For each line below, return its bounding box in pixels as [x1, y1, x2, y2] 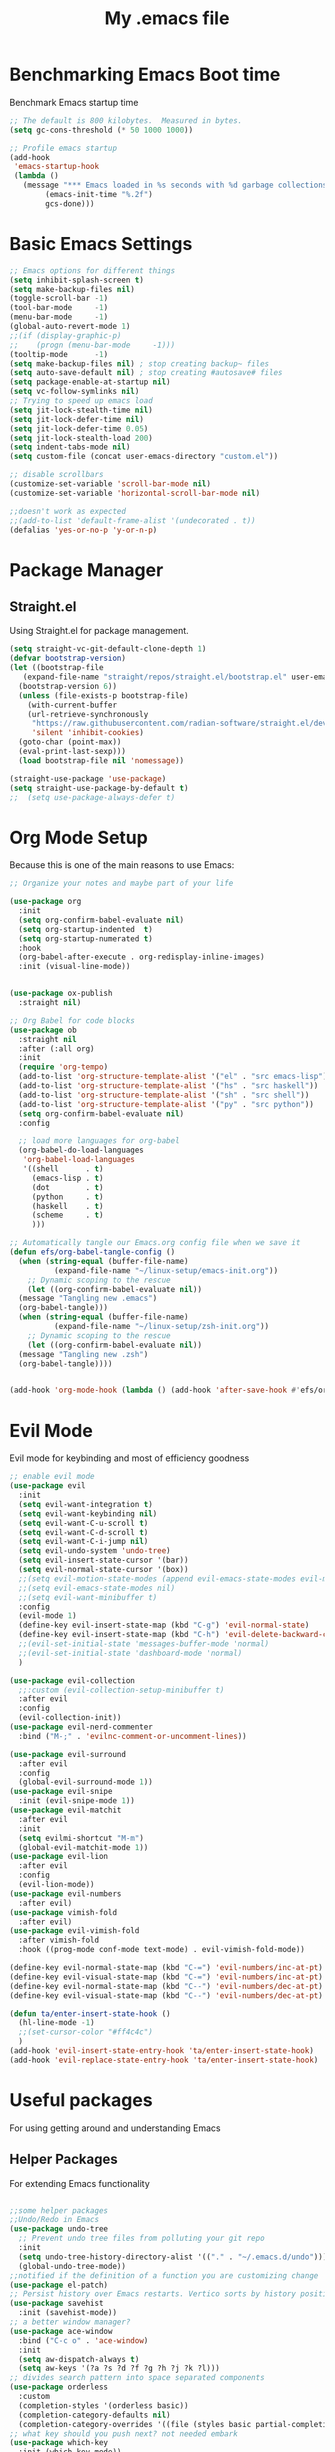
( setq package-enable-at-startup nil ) [9, 377, 171, 387]
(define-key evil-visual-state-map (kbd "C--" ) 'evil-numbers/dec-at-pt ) [9, 1990, 324, 2001]
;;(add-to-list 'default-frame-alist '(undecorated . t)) [9, 515, 256, 526]
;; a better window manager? [9, 2317, 131, 2327]
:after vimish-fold [18, 1935, 100, 1946]
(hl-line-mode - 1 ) [18, 2018, 96, 2028]
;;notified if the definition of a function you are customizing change [9, 2270, 319, 2281]
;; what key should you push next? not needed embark [9, 2428, 239, 2439]
